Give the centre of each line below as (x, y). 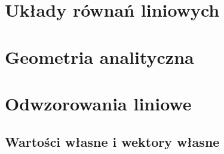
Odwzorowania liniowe (98, 103)
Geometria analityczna (99, 56)
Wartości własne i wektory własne (112, 141)
